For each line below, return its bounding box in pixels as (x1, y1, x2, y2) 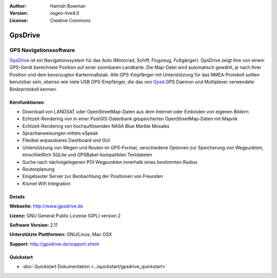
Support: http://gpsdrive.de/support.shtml (9, 240, 100, 247)
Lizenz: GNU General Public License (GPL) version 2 (9, 212, 121, 218)
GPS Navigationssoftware (9, 46, 75, 53)
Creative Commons (50, 17, 91, 23)
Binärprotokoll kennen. (9, 86, 57, 92)
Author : (9, 3, 27, 9)
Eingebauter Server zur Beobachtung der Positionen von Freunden (22, 173, 164, 179)
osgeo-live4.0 (50, 10, 80, 16)
